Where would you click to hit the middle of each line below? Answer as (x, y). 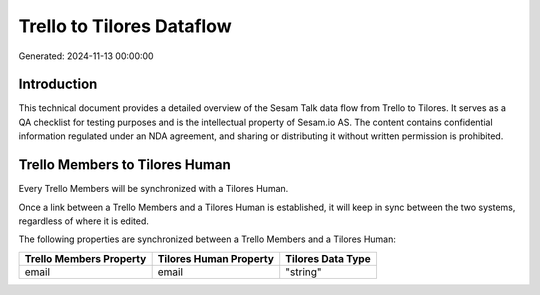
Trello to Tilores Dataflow (125, 26)
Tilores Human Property (216, 258)
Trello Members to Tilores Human (124, 165)
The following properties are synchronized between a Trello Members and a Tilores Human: (207, 239)
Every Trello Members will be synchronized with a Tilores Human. (153, 189)
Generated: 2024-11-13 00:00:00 (86, 56)
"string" (303, 272)
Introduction (58, 84)
